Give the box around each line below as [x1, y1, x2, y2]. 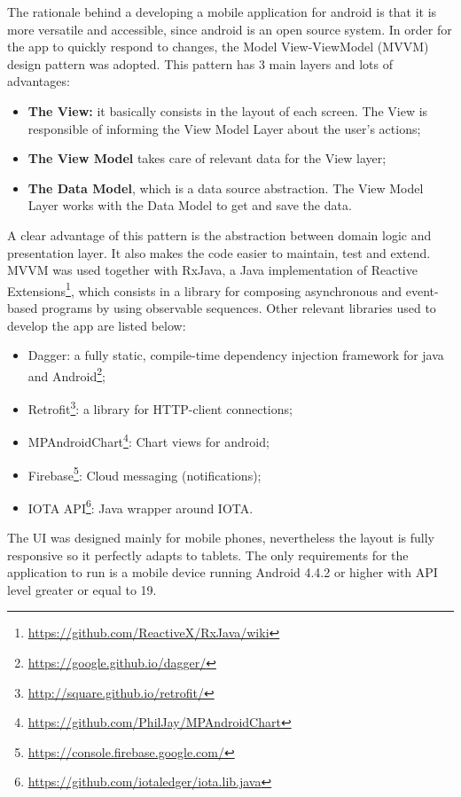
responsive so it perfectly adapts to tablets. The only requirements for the [7, 545, 409, 564]
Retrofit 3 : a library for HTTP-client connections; [27, 397, 293, 418]
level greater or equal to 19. [7, 580, 157, 598]
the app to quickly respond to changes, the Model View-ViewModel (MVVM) [7, 37, 429, 56]
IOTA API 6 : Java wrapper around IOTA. [27, 496, 254, 517]
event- [405, 281, 439, 300]
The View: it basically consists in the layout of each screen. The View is [27, 101, 428, 120]
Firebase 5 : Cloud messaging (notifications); [27, 463, 262, 484]
